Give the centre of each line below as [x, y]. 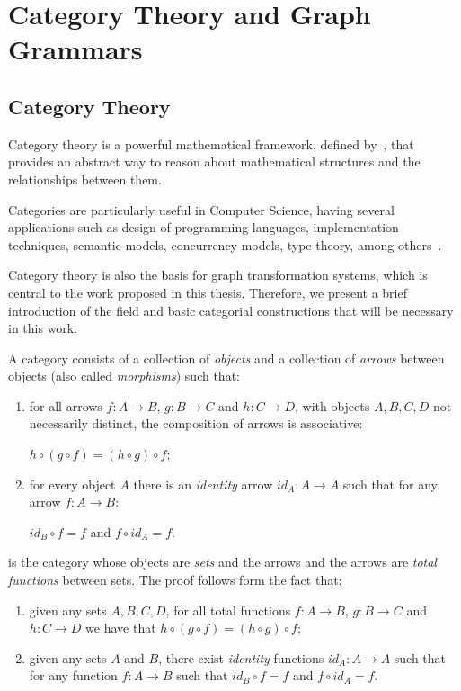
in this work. [43, 328]
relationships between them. [85, 179]
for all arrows [66, 405]
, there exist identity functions [241, 657]
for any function [73, 675]
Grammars [75, 49]
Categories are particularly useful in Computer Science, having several [201, 209]
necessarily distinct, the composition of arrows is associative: [196, 423]
